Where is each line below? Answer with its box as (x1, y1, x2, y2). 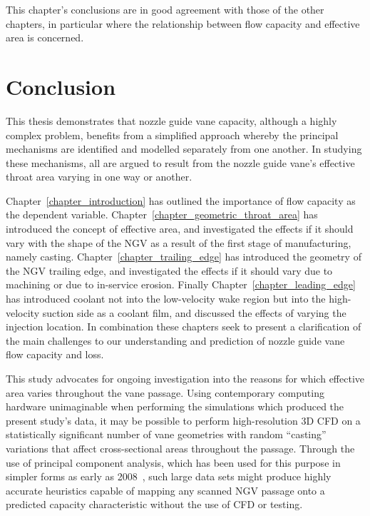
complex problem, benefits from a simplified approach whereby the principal (6, 127, 339, 142)
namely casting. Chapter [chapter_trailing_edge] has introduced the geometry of (6, 249, 361, 264)
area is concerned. (6, 30, 84, 45)
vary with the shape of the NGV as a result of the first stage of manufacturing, (6, 235, 351, 250)
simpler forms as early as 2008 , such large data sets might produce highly (6, 469, 332, 484)
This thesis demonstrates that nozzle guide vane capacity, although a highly (6, 113, 337, 128)
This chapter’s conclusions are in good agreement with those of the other (6, 2, 324, 16)
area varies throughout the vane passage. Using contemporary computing (6, 385, 324, 400)
